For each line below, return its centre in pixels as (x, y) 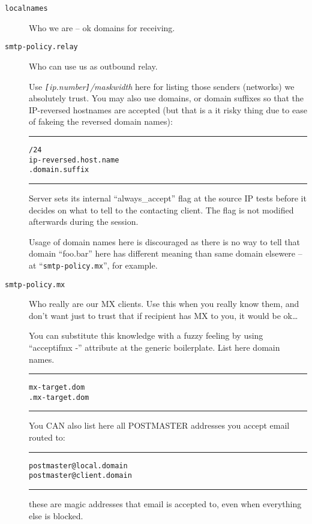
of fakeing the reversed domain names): (101, 121)
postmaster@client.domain (80, 476)
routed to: (47, 437)
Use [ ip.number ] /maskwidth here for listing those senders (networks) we (162, 86)
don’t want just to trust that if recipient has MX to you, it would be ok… (163, 315)
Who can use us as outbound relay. (93, 66)
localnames (26, 8)
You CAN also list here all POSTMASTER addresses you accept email (159, 425)
